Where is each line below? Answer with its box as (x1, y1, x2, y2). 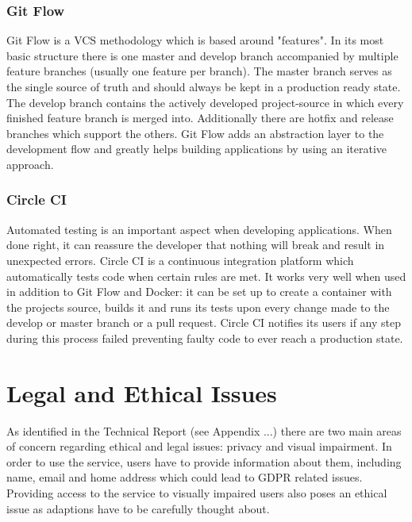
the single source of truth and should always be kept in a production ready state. (6, 79, 401, 94)
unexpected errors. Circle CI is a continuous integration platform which (6, 251, 354, 268)
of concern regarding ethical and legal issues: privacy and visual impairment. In (6, 438, 392, 455)
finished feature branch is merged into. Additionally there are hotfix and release (6, 109, 394, 126)
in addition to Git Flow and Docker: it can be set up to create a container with (6, 283, 392, 300)
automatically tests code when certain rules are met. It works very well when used (6, 267, 406, 284)
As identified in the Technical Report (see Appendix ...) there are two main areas (6, 422, 402, 439)
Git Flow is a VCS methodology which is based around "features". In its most (6, 32, 384, 48)
